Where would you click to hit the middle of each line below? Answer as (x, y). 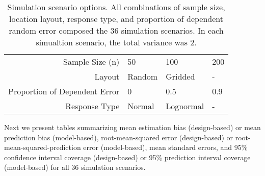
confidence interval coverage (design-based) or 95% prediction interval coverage (127, 157)
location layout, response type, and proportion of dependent (116, 19)
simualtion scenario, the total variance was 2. (116, 42)
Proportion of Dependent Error (64, 91)
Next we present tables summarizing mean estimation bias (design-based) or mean (132, 127)
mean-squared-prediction (43, 147)
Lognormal (185, 106)
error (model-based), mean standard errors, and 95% (165, 147)
